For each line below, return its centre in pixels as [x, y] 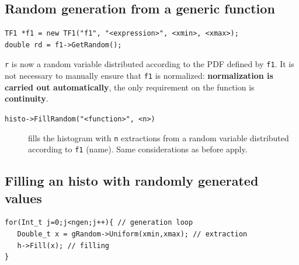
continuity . [27, 98]
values [23, 198]
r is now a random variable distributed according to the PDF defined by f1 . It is [149, 64]
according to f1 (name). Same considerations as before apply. [138, 149]
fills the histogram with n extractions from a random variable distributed [159, 137]
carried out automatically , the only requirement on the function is [130, 87]
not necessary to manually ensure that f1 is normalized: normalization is [139, 76]
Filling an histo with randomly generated [132, 181]
